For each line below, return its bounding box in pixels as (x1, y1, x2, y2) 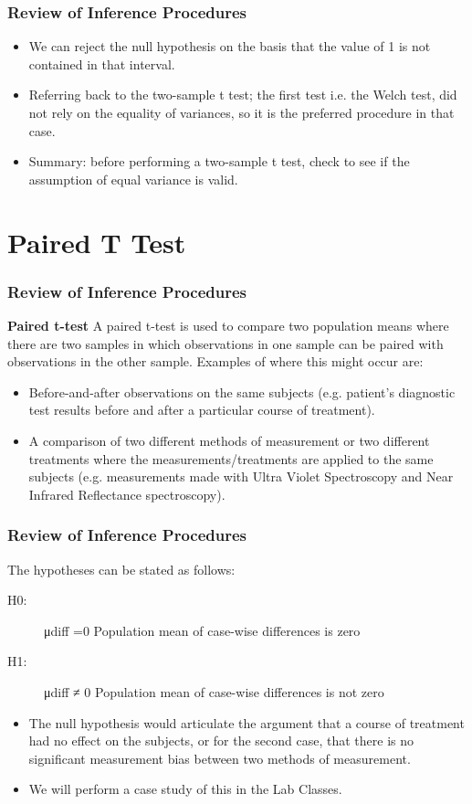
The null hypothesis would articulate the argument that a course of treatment (28, 713, 465, 732)
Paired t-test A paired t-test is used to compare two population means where (7, 315, 449, 334)
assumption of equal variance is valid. (28, 169, 238, 188)
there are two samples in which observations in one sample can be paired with (7, 333, 444, 353)
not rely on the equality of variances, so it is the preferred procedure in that (28, 103, 455, 122)
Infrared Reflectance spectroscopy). (28, 484, 226, 503)
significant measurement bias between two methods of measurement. (28, 748, 411, 767)
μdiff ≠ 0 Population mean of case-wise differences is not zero (44, 682, 384, 701)
